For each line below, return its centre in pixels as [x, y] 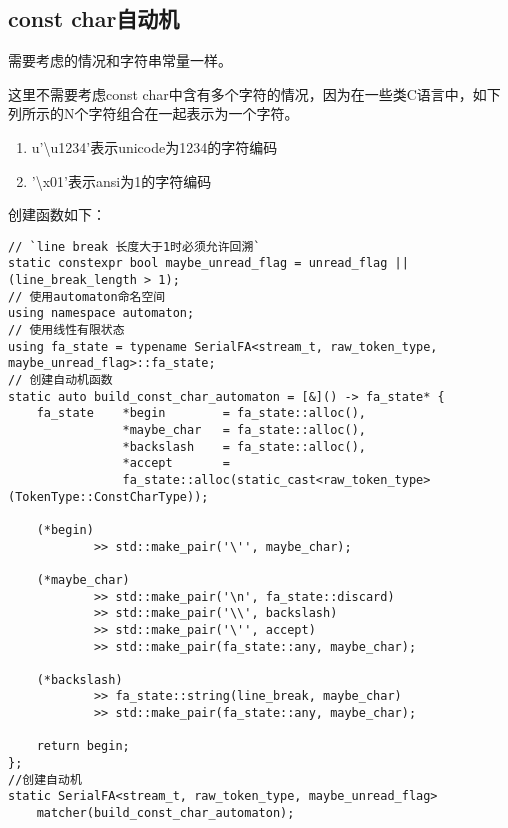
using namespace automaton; [101, 313]
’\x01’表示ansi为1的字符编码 [121, 180]
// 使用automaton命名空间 [87, 296]
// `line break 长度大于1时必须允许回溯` [134, 246]
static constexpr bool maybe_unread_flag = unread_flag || [208, 263]
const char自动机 [94, 18]
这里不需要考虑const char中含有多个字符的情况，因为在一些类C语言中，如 [247, 93]
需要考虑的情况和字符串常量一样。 [120, 60]
